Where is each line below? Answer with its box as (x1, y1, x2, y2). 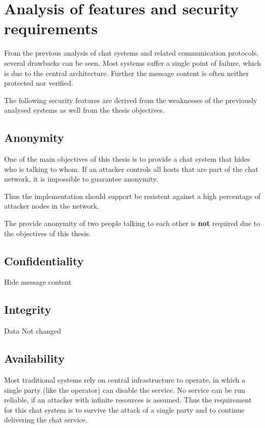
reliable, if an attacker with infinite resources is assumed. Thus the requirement (4, 394, 252, 405)
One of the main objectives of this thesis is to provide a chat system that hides (4, 154, 250, 164)
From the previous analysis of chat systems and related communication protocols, (4, 47, 259, 58)
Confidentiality (4, 253, 84, 268)
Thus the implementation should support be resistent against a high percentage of (4, 190, 261, 201)
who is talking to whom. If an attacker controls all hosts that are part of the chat (4, 163, 258, 174)
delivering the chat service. (4, 414, 88, 425)
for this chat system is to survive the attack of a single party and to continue (4, 404, 245, 415)
